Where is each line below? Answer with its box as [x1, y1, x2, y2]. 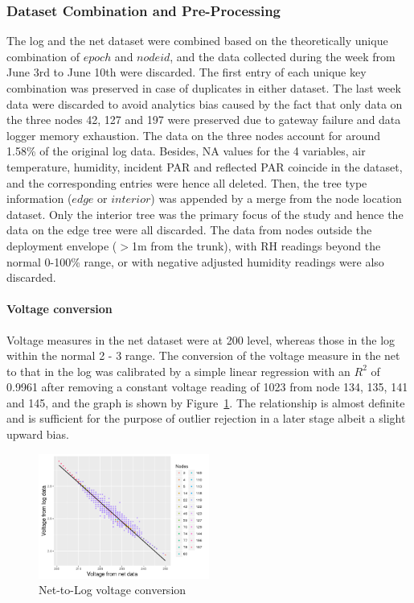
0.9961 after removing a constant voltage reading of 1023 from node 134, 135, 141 [6, 378, 408, 395]
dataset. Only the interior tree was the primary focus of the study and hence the [6, 205, 404, 222]
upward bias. [6, 426, 69, 443]
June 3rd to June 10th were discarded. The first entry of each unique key [6, 64, 367, 81]
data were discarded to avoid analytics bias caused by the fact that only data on [6, 95, 403, 112]
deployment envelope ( [6, 237, 117, 254]
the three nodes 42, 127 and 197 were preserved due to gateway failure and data [6, 111, 401, 128]
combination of [6, 47, 80, 64]
